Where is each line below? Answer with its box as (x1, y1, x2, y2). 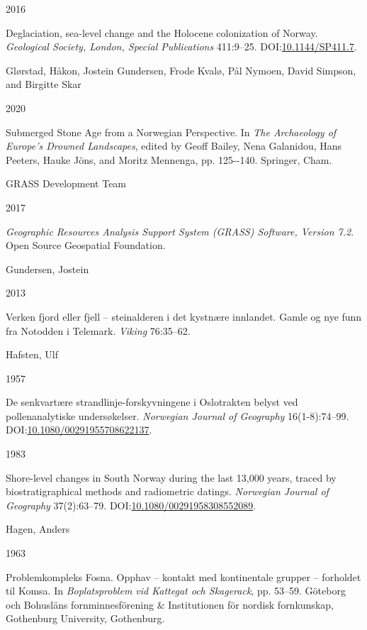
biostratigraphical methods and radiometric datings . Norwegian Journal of (6, 484, 329, 499)
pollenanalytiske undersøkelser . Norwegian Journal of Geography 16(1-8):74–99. (6, 408, 349, 423)
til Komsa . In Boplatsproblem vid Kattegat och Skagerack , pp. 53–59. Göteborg (6, 583, 346, 598)
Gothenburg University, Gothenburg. (6, 611, 165, 626)
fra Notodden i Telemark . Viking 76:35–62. (6, 323, 191, 338)
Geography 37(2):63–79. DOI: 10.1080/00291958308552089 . (6, 497, 256, 512)
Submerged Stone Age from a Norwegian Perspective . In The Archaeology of (6, 124, 337, 139)
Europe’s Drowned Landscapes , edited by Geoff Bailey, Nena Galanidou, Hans (6, 138, 342, 153)
